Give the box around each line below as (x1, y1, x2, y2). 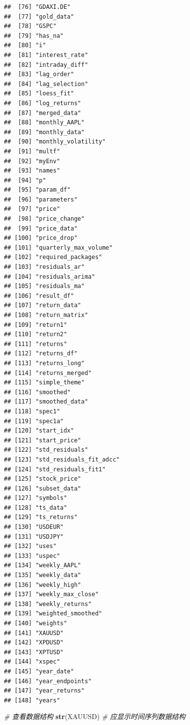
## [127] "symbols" (4, 494, 67, 502)
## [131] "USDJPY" (4, 533, 64, 540)
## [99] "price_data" (4, 225, 78, 232)
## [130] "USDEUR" (4, 523, 64, 531)
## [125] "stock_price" (4, 475, 81, 483)
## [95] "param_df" (4, 186, 71, 194)
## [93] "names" (4, 167, 60, 174)
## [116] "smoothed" (4, 388, 71, 396)
